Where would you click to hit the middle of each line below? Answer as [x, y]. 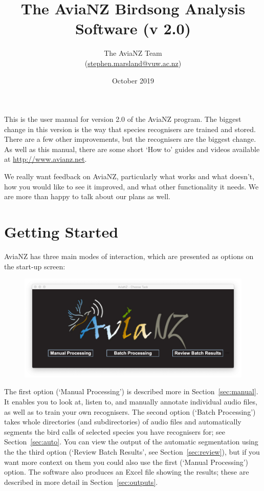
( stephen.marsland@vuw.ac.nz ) [133, 63]
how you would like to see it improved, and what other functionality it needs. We [131, 186]
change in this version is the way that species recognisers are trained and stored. [130, 129]
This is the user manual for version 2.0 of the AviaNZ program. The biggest [123, 119]
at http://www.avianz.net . [46, 159]
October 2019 [133, 80]
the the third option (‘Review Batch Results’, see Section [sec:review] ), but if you [132, 452]
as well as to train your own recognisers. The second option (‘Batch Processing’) [130, 411]
